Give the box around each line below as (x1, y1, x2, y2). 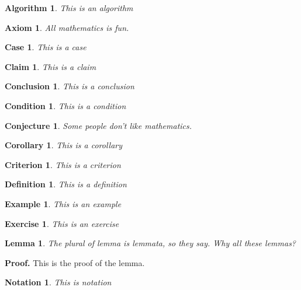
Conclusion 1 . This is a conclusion (5, 80, 134, 92)
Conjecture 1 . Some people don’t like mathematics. (5, 119, 192, 131)
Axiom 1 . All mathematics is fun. (5, 21, 129, 33)
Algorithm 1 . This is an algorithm (5, 2, 133, 13)
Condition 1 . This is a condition (5, 99, 126, 111)
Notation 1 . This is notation (5, 276, 112, 288)
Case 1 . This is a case (5, 41, 87, 53)
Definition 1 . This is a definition (5, 178, 127, 190)
